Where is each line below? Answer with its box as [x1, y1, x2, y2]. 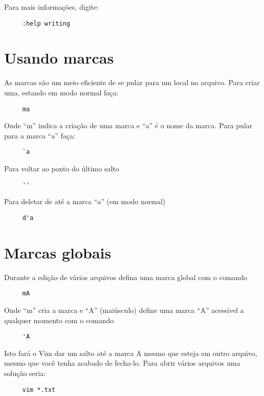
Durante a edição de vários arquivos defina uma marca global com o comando [4, 271, 247, 282]
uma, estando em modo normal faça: [4, 87, 119, 97]
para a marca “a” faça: [4, 130, 75, 141]
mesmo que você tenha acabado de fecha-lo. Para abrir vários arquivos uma [4, 358, 240, 368]
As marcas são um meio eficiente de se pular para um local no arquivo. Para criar [4, 77, 260, 88]
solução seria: [4, 367, 46, 378]
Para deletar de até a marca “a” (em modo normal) [4, 196, 166, 207]
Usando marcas [4, 47, 114, 68]
